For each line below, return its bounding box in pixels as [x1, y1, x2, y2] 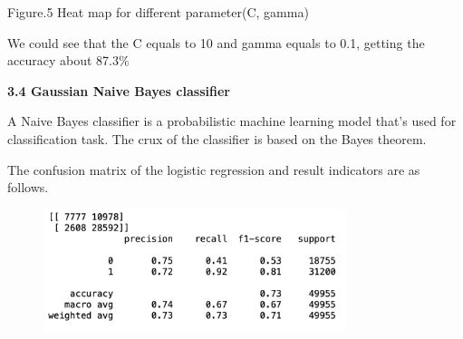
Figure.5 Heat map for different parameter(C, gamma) [7, 3, 309, 21]
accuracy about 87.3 [7, 51, 119, 70]
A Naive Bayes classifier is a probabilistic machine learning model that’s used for [7, 111, 457, 131]
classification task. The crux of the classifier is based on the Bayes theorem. [7, 129, 427, 148]
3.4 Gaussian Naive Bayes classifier [7, 81, 230, 100]
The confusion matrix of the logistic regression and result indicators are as [7, 160, 420, 179]
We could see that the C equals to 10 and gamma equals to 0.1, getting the [7, 33, 425, 52]
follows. [7, 178, 49, 197]
